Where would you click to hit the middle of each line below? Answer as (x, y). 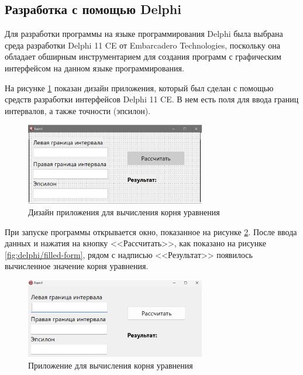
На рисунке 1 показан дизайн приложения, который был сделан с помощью (139, 87)
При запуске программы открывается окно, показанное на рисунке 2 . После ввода (151, 231)
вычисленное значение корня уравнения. (77, 266)
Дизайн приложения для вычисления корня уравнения (124, 212)
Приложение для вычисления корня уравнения (111, 365)
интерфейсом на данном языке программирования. (94, 68)
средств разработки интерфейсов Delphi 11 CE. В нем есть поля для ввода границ (152, 99)
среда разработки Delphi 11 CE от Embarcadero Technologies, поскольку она (143, 45)
